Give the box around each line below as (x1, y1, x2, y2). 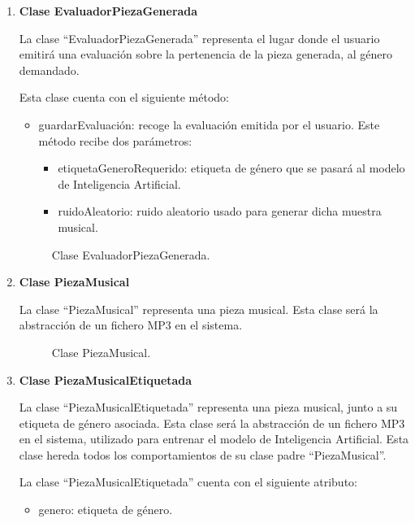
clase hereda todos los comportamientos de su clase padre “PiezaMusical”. (19, 446, 387, 463)
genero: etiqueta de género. (38, 501, 173, 518)
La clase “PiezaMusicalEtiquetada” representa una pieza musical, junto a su (19, 399, 398, 416)
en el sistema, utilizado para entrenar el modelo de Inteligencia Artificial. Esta (19, 430, 409, 447)
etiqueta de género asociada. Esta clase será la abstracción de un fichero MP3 (19, 414, 405, 431)
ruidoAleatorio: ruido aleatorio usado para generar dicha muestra (58, 203, 382, 220)
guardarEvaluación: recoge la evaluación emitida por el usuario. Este (38, 115, 380, 133)
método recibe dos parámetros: (38, 132, 192, 149)
